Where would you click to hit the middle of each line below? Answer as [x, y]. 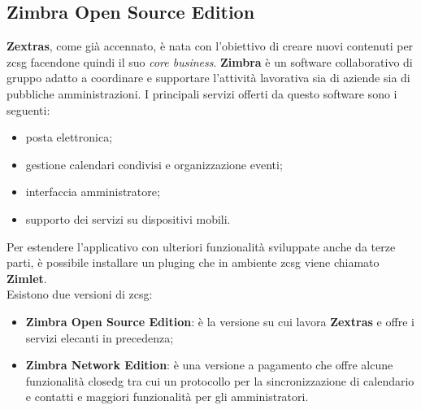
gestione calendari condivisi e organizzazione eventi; [154, 164]
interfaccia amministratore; [93, 192]
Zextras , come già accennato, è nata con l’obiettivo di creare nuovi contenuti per [210, 46]
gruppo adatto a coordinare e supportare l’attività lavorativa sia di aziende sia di [208, 78]
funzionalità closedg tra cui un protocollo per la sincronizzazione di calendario [220, 380]
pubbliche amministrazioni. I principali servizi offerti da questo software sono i [202, 93]
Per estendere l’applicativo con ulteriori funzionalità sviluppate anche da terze [201, 246]
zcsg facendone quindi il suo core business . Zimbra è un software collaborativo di [210, 61]
